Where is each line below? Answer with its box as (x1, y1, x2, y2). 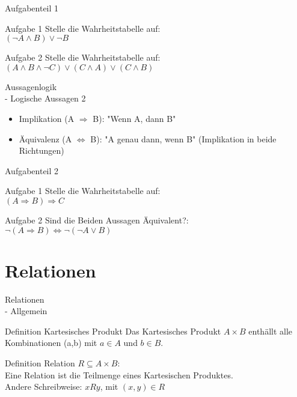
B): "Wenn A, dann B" (93, 112, 176, 124)
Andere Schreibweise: (5, 380, 82, 393)
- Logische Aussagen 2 (5, 92, 86, 105)
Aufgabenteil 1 (5, 2, 59, 14)
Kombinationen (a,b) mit (5, 336, 97, 349)
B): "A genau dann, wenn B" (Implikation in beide (90, 132, 277, 145)
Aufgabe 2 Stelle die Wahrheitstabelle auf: (5, 51, 161, 64)
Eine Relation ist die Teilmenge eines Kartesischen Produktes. (5, 368, 233, 381)
